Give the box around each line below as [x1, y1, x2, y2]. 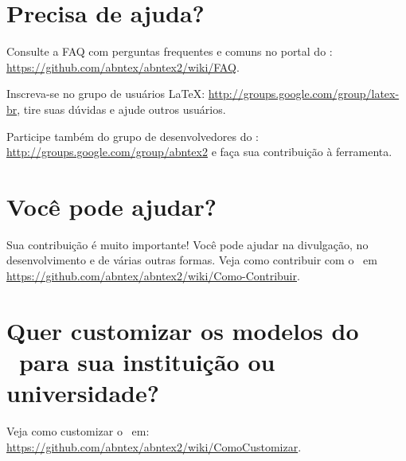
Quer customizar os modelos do [6, 314, 359, 346]
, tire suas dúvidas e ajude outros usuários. [17, 100, 226, 117]
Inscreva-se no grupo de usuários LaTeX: [6, 85, 205, 102]
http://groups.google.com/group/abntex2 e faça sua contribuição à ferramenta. [6, 143, 392, 160]
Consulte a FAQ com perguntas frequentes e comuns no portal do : [6, 43, 333, 60]
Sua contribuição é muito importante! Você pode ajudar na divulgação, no [6, 236, 369, 252]
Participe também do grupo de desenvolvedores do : [6, 127, 260, 144]
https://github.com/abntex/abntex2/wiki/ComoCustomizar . [6, 438, 302, 455]
